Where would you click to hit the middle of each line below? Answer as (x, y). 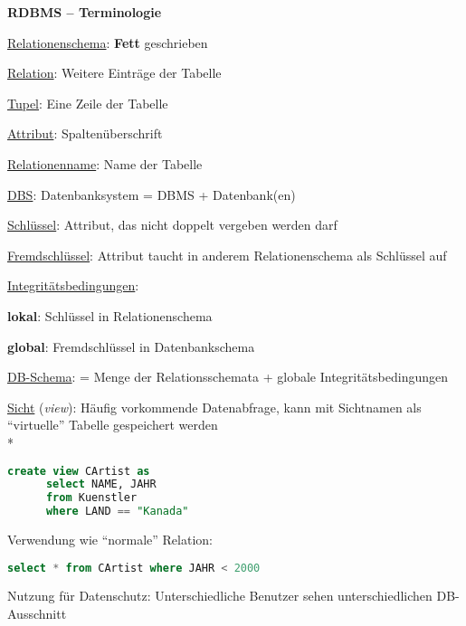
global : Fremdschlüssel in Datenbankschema (131, 346)
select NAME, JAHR (101, 484)
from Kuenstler (91, 498)
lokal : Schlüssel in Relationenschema (110, 315)
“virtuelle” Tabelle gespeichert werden (113, 425)
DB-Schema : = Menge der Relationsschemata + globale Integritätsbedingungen (228, 377)
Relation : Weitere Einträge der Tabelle (114, 73)
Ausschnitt (37, 614)
